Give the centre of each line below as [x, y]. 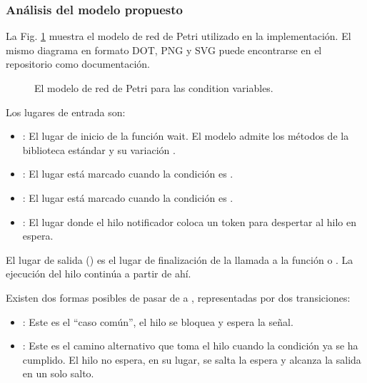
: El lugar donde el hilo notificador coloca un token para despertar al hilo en [189, 221]
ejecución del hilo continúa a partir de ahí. [99, 274]
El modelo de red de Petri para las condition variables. [154, 88]
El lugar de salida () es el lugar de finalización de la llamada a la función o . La [180, 259]
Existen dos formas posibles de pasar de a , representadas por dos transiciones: [178, 297]
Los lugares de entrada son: [66, 112]
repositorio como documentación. [78, 64]
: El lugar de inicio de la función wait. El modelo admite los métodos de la [186, 136]
